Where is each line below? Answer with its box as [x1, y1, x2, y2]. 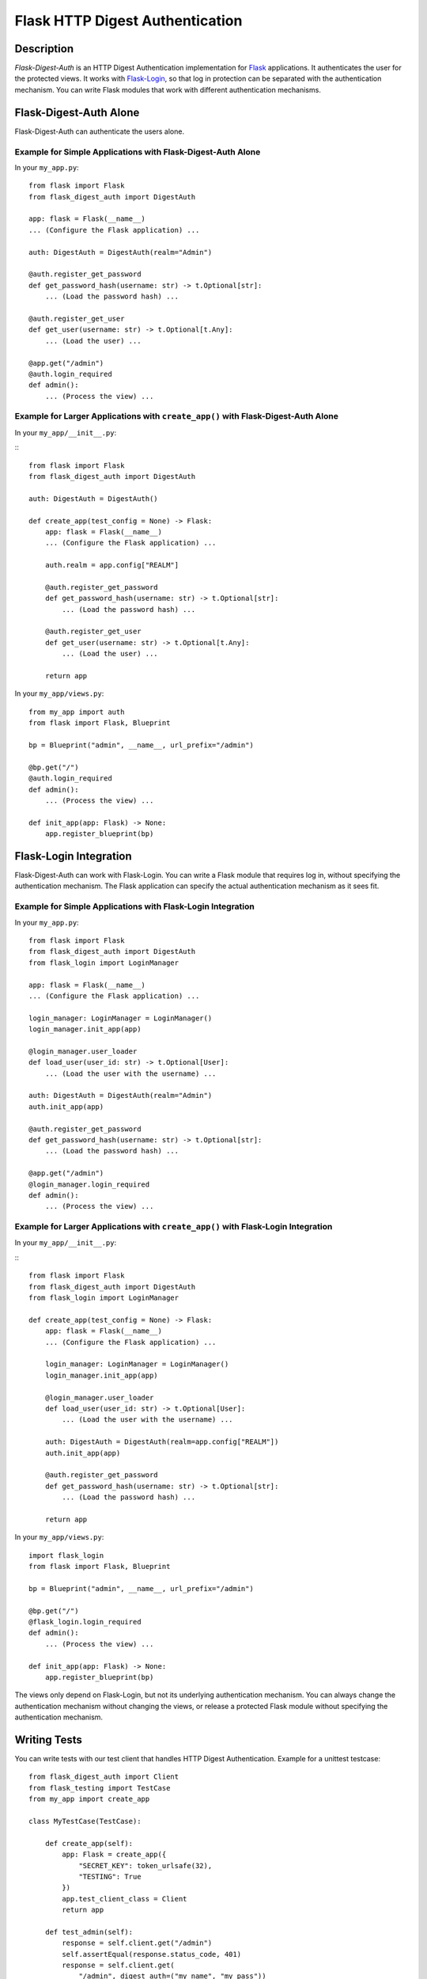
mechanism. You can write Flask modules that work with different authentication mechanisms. [14, 85, 322, 94]
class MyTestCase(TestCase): [28, 1817, 142, 1825]
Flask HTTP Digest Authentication [14, 12, 243, 29]
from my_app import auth [28, 707, 125, 716]
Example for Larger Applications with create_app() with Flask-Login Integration [14, 1221, 333, 1233]
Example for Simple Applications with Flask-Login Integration [14, 901, 255, 912]
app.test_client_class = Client [62, 1894, 187, 1903]
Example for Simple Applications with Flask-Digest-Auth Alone [14, 146, 261, 158]
